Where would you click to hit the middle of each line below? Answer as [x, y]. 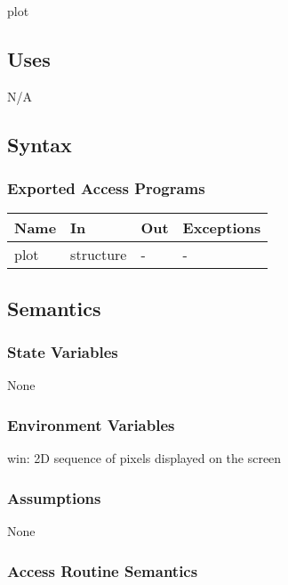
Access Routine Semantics [103, 570]
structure [99, 255]
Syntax [40, 144]
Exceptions [222, 228]
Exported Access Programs [106, 188]
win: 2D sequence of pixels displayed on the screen [144, 458]
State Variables [63, 352]
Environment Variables [91, 424]
